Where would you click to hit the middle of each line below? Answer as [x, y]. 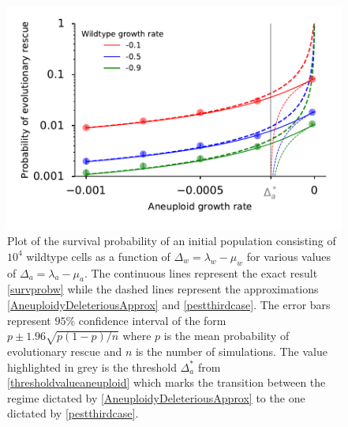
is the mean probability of [226, 336]
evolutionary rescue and [65, 351]
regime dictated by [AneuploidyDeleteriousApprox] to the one [156, 397]
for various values [289, 256]
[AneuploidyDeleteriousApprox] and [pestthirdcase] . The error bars [169, 305]
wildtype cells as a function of [98, 256]
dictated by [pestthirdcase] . [73, 413]
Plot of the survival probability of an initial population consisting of [172, 241]
